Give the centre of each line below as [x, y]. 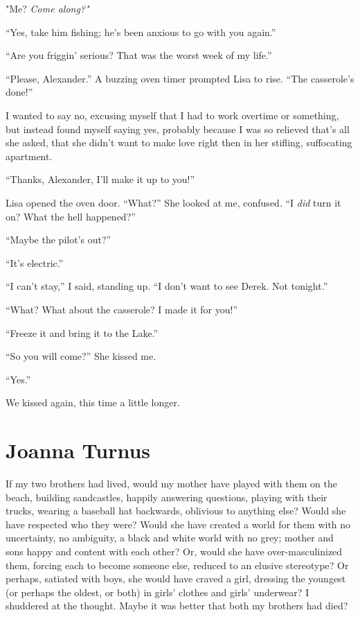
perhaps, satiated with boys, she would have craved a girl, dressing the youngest [176, 579]
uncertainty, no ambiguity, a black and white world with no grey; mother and [170, 538]
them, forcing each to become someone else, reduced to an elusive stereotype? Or [177, 565]
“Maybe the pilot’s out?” [58, 240]
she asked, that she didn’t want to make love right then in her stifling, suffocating [179, 142]
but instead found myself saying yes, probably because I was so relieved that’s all [178, 129]
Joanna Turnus [78, 450]
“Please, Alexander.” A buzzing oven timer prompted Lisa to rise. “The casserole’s [180, 78]
